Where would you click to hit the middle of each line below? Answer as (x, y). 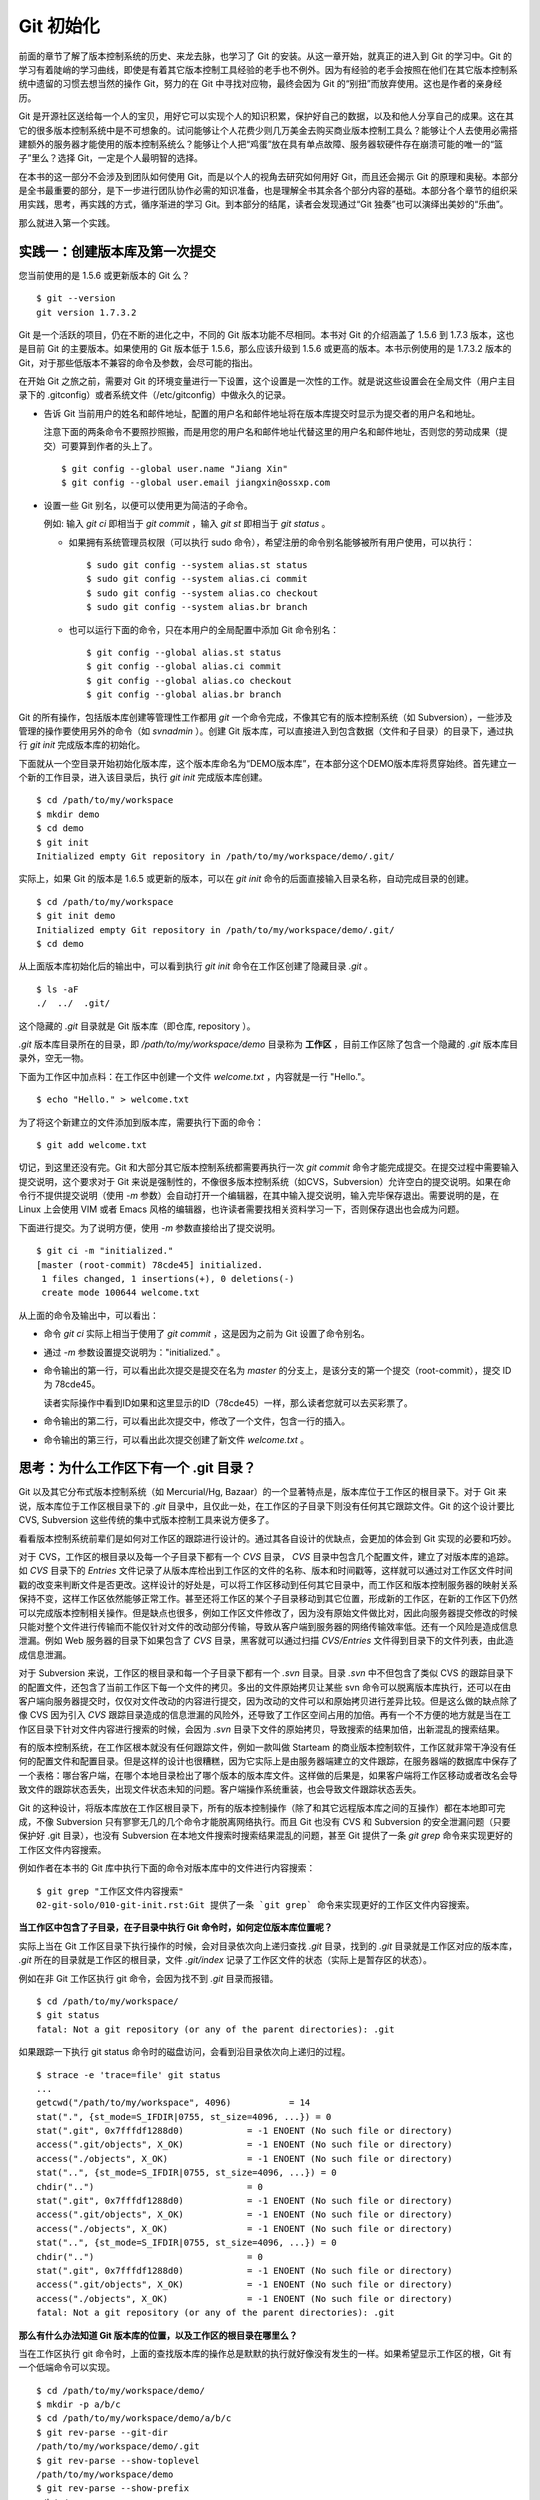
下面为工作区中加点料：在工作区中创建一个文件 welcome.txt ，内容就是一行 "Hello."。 (194, 1076)
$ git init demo (76, 916)
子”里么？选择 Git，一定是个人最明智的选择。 (111, 158)
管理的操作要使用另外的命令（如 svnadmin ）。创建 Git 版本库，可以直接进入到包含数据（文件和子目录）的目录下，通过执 (266, 731)
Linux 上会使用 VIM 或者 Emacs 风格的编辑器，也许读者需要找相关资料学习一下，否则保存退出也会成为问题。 (241, 1209)
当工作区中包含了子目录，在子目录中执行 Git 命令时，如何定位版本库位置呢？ (176, 1927)
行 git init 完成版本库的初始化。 (82, 745)
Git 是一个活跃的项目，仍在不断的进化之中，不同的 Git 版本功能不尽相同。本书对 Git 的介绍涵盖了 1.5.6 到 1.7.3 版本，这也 (266, 334)
